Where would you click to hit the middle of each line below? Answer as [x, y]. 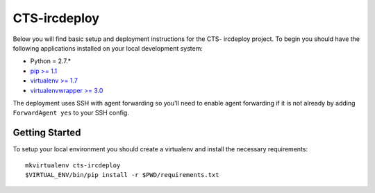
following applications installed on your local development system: [108, 48]
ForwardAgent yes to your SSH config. [71, 113]
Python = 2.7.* [51, 61]
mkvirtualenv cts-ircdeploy [73, 165]
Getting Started [47, 133]
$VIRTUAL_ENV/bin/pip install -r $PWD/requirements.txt [122, 175]
